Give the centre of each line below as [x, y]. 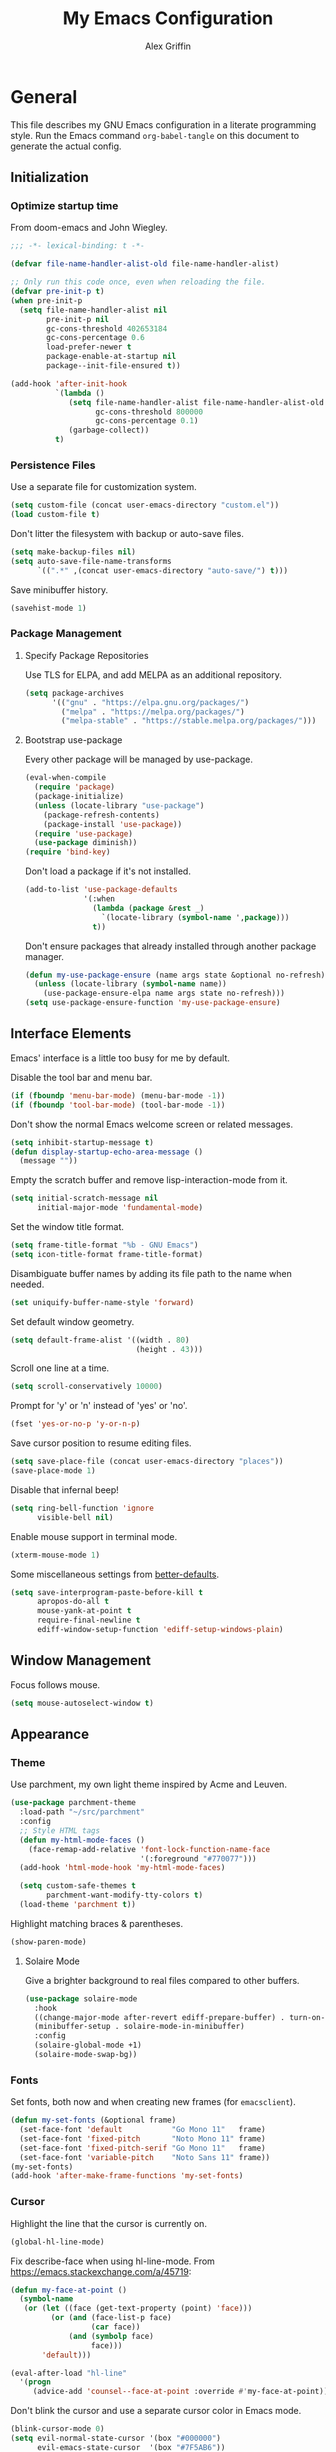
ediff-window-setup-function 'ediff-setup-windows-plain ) [160, 1630]
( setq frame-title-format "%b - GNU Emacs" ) [104, 1245]
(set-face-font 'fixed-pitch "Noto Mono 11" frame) [143, 2138]
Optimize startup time [64, 205]
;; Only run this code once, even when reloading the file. [138, 282]
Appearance [50, 1733]
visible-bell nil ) [75, 1517]
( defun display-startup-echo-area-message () [106, 1152]
